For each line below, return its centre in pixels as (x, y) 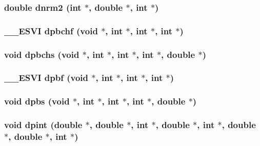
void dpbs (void (37, 101)
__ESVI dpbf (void (46, 78)
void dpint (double (43, 125)
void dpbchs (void (42, 54)
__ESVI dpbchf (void (51, 30)
